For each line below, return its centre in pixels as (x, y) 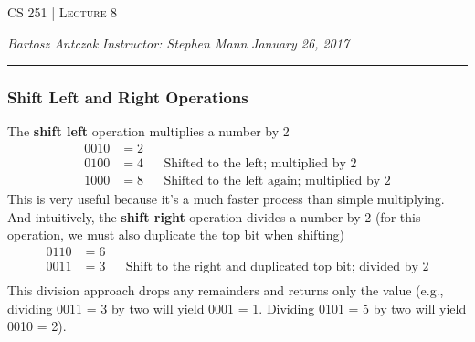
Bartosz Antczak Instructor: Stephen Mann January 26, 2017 (179, 43)
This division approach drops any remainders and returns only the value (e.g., (226, 289)
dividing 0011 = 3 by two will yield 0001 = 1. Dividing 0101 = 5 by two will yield (237, 308)
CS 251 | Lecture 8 (63, 12)
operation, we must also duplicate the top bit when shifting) (176, 235)
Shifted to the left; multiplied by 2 (260, 164)
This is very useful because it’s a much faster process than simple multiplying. (226, 199)
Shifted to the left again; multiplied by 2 (277, 182)
